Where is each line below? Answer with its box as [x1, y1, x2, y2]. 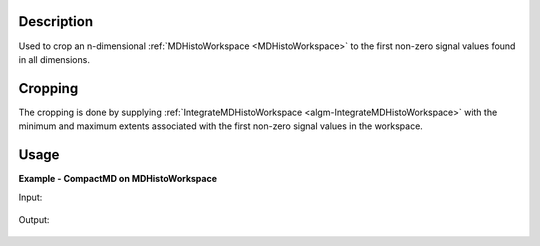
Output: [18, 213, 50, 225]
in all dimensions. [18, 53, 90, 65]
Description [18, 13, 94, 30]
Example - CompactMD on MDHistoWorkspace [18, 173, 218, 185]
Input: [18, 191, 43, 203]
